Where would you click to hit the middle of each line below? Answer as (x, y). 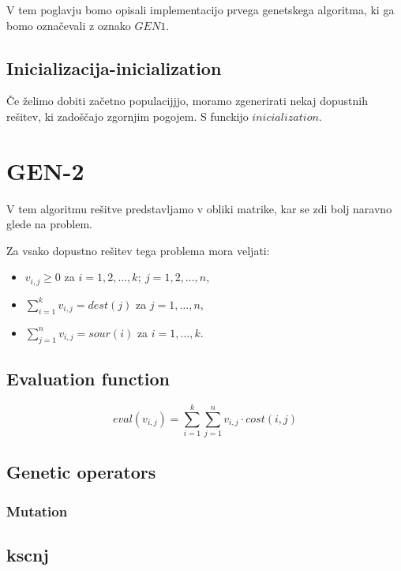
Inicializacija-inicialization (114, 68)
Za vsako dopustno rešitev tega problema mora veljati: (138, 250)
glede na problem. (49, 224)
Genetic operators (81, 472)
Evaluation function (88, 378)
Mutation (37, 511)
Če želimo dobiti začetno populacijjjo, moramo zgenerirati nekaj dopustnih (187, 101)
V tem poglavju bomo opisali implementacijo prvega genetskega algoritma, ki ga (200, 9)
